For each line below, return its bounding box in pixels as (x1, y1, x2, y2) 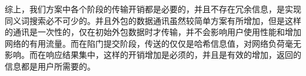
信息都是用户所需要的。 (5, 60, 95, 72)
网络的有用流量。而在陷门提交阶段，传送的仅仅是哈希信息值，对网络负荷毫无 (5, 37, 301, 49)
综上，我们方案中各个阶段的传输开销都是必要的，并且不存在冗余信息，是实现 (5, 3, 301, 15)
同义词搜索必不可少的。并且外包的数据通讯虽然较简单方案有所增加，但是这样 (5, 14, 301, 26)
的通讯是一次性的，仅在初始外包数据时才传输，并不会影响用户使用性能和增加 (5, 26, 301, 38)
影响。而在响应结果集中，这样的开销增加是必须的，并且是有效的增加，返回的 (5, 49, 301, 61)
